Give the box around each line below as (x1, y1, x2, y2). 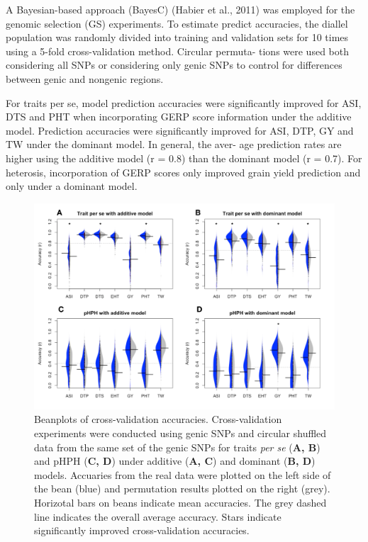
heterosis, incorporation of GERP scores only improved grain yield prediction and (6, 164, 361, 179)
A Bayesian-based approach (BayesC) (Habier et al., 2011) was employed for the (6, 2, 355, 16)
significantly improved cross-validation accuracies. (34, 523, 250, 538)
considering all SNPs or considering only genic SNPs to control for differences (6, 57, 342, 72)
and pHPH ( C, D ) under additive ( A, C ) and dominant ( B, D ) (34, 453, 316, 468)
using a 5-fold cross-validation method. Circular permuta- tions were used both (6, 43, 349, 58)
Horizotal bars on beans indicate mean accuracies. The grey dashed (34, 495, 327, 509)
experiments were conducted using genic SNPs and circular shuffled (34, 425, 327, 440)
